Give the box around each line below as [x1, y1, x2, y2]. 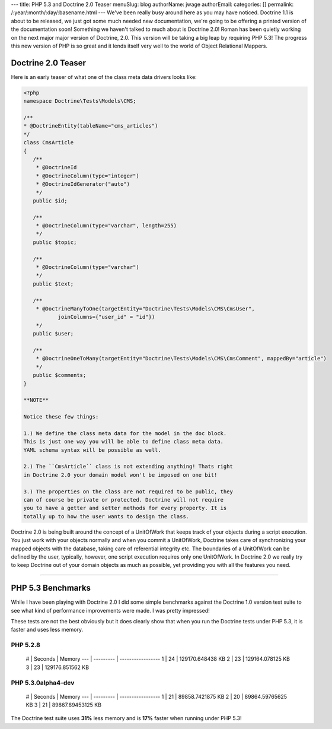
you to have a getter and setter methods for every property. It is [23, 505, 227, 512]
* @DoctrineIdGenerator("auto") [36, 181, 130, 188]
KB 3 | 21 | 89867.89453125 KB [25, 701, 102, 709]
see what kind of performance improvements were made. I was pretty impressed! [11, 607, 210, 614]
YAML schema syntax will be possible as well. [23, 446, 161, 454]
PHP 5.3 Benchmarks [11, 583, 91, 593]
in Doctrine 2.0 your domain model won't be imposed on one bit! [23, 471, 218, 478]
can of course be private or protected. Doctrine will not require [23, 496, 224, 503]
